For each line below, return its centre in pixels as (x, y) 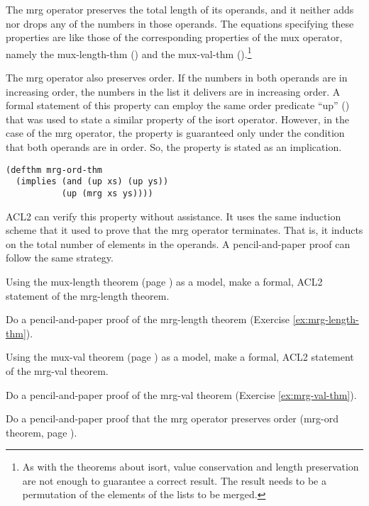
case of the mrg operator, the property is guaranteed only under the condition (175, 133)
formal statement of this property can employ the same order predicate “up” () (178, 105)
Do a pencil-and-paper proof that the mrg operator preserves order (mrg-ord (172, 418)
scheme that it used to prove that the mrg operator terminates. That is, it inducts (184, 230)
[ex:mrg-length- (326, 319)
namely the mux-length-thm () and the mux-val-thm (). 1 (129, 52)
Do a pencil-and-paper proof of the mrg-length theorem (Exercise (148, 319)
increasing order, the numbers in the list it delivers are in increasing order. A (173, 91)
